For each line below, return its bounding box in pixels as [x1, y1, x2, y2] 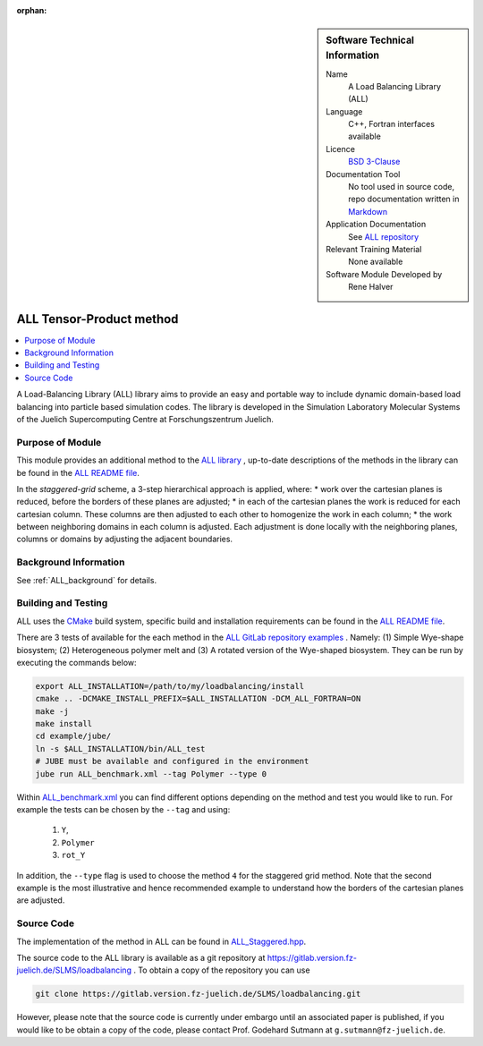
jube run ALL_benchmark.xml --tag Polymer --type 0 [35, 769, 267, 778]
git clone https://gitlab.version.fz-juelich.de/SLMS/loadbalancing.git [35, 989, 361, 999]
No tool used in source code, [348, 182, 455, 192]
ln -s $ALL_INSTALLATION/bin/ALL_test [35, 744, 206, 753]
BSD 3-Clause [348, 157, 401, 167]
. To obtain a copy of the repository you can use [132, 965, 310, 975]
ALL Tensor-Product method [16, 311, 179, 327]
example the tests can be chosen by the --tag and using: [16, 804, 231, 815]
